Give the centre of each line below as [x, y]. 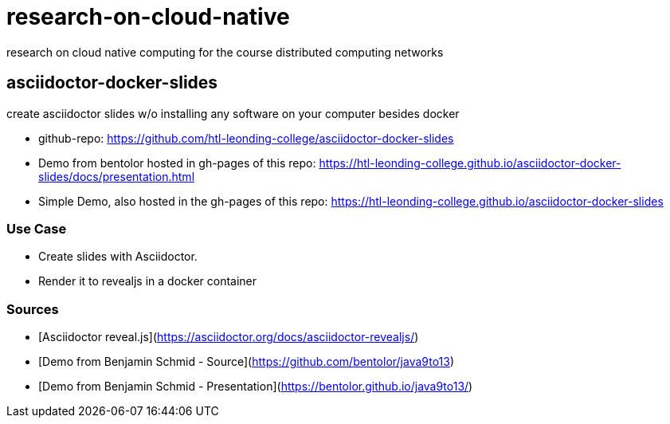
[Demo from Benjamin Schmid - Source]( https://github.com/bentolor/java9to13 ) [247, 362]
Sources [33, 309]
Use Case [37, 228]
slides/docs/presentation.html [117, 176]
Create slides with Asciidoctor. [118, 257]
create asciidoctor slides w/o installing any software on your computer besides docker [233, 113]
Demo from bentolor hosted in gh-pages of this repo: [177, 163]
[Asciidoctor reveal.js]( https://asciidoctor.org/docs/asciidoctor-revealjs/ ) [229, 337]
